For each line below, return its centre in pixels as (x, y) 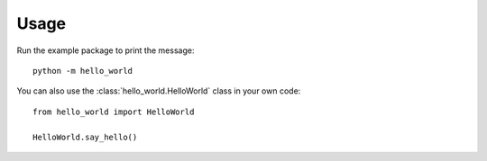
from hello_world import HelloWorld (114, 112)
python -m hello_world (83, 71)
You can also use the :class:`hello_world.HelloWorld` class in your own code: (159, 91)
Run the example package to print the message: (106, 50)
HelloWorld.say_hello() (85, 137)
